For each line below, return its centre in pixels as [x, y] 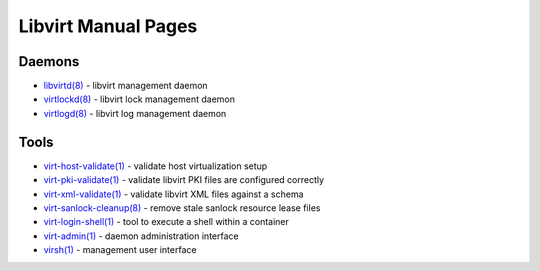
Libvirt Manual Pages [108, 26]
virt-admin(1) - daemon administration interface [141, 236]
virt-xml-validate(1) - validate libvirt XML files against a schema [173, 194]
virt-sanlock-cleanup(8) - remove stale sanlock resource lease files [182, 207]
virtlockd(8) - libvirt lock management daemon [139, 99]
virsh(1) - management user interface [120, 250]
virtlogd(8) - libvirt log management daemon [135, 113]
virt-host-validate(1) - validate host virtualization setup [155, 166]
